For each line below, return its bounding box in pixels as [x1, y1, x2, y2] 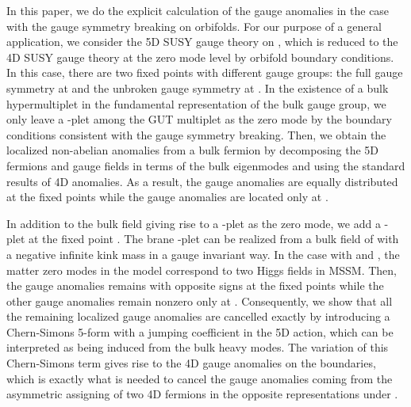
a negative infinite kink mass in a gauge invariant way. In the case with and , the [6, 245, 400, 262]
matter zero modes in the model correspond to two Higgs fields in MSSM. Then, [6, 261, 398, 278]
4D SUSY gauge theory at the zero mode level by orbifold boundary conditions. [6, 48, 394, 65]
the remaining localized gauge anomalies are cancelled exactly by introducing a [6, 308, 390, 325]
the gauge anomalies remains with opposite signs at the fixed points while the [6, 277, 384, 294]
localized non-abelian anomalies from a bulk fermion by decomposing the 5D [6, 142, 379, 158]
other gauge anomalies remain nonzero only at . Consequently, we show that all [6, 292, 393, 309]
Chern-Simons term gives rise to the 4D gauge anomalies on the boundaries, [6, 355, 376, 371]
